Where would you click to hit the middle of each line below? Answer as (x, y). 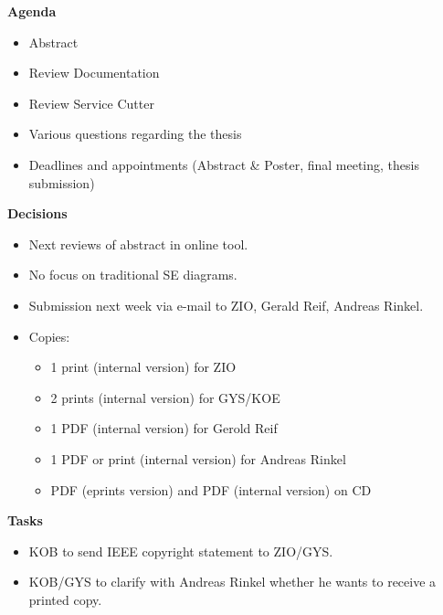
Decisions (37, 213)
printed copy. (65, 599)
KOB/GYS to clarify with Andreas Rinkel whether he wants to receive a (232, 582)
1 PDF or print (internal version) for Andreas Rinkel (198, 458)
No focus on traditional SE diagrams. (133, 275)
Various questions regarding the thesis (135, 134)
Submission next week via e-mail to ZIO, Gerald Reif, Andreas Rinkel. (226, 305)
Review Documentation (94, 73)
